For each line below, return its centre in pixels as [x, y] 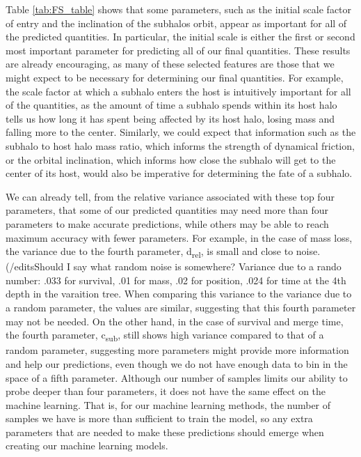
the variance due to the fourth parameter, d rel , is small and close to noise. [163, 252]
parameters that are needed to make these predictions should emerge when [165, 432]
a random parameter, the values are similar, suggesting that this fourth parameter [181, 307]
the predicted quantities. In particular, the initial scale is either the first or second [180, 37]
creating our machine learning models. [87, 446]
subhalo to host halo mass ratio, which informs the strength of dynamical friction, [180, 145]
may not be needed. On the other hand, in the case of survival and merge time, [175, 321]
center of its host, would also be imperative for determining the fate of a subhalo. [179, 173]
